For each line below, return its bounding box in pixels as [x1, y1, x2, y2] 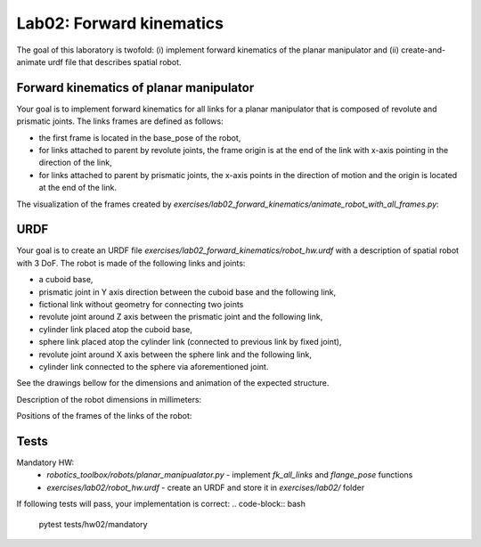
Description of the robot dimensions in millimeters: [16, 394, 202, 404]
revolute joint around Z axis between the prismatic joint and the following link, [38, 312, 323, 322]
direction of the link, [38, 157, 112, 168]
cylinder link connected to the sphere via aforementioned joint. [38, 362, 269, 371]
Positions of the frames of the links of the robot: [16, 411, 192, 421]
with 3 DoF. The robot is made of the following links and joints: [16, 257, 246, 268]
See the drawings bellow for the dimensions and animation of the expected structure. [16, 378, 330, 388]
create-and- [401, 45, 445, 55]
